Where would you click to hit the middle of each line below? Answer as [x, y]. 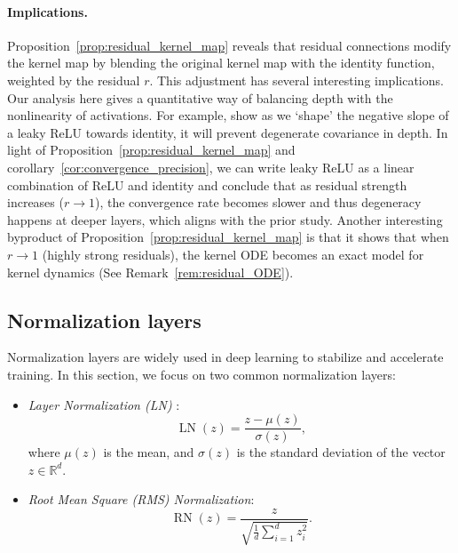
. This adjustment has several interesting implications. [296, 80]
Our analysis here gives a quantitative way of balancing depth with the [200, 97]
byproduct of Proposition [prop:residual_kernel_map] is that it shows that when [228, 237]
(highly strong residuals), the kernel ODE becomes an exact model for [233, 254]
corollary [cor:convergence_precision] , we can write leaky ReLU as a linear [211, 167]
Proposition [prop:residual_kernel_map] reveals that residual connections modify [229, 45]
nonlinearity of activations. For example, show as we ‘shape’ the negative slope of [228, 115]
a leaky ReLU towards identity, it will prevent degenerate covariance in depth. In [228, 132]
